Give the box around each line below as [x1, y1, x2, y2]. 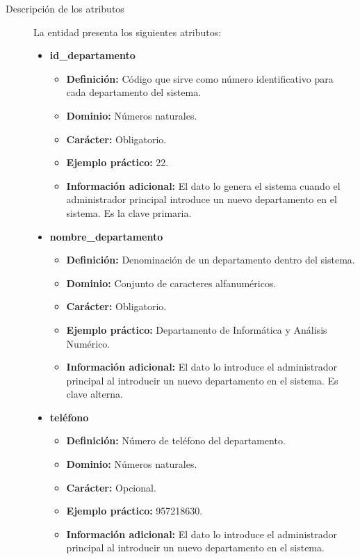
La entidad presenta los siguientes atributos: [33, 24, 222, 39]
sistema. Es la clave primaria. [66, 205, 192, 220]
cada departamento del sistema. [66, 85, 202, 99]
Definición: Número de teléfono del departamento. [66, 433, 286, 448]
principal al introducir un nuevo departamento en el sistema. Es [66, 373, 338, 387]
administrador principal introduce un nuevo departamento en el [66, 192, 337, 206]
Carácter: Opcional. [66, 480, 156, 494]
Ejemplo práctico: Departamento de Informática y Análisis [66, 322, 327, 337]
